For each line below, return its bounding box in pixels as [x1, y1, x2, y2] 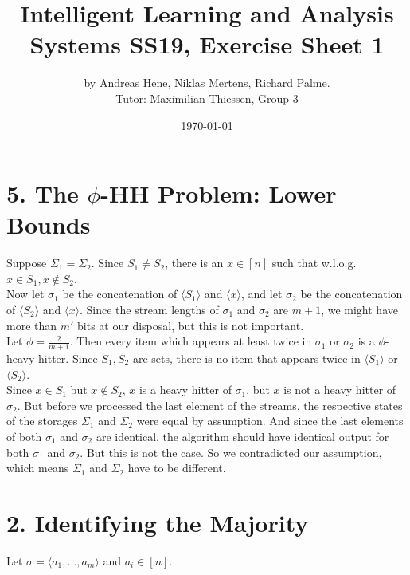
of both [6, 427, 42, 444]
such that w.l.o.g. [271, 254, 357, 271]
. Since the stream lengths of [79, 301, 219, 317]
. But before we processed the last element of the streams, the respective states [17, 396, 403, 413]
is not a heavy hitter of [283, 381, 396, 398]
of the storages [6, 412, 78, 429]
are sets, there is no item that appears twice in [132, 350, 361, 367]
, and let [241, 286, 283, 302]
